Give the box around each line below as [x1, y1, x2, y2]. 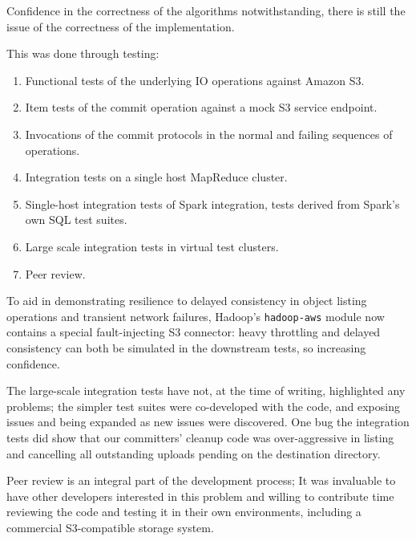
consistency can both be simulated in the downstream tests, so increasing [6, 339, 366, 356]
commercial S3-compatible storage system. [6, 519, 214, 535]
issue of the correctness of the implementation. [6, 18, 235, 35]
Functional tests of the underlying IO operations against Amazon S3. [25, 71, 365, 88]
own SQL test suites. [25, 211, 127, 228]
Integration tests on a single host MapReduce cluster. [25, 169, 288, 185]
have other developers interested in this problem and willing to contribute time [6, 487, 394, 504]
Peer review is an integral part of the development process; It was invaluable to [6, 472, 396, 489]
